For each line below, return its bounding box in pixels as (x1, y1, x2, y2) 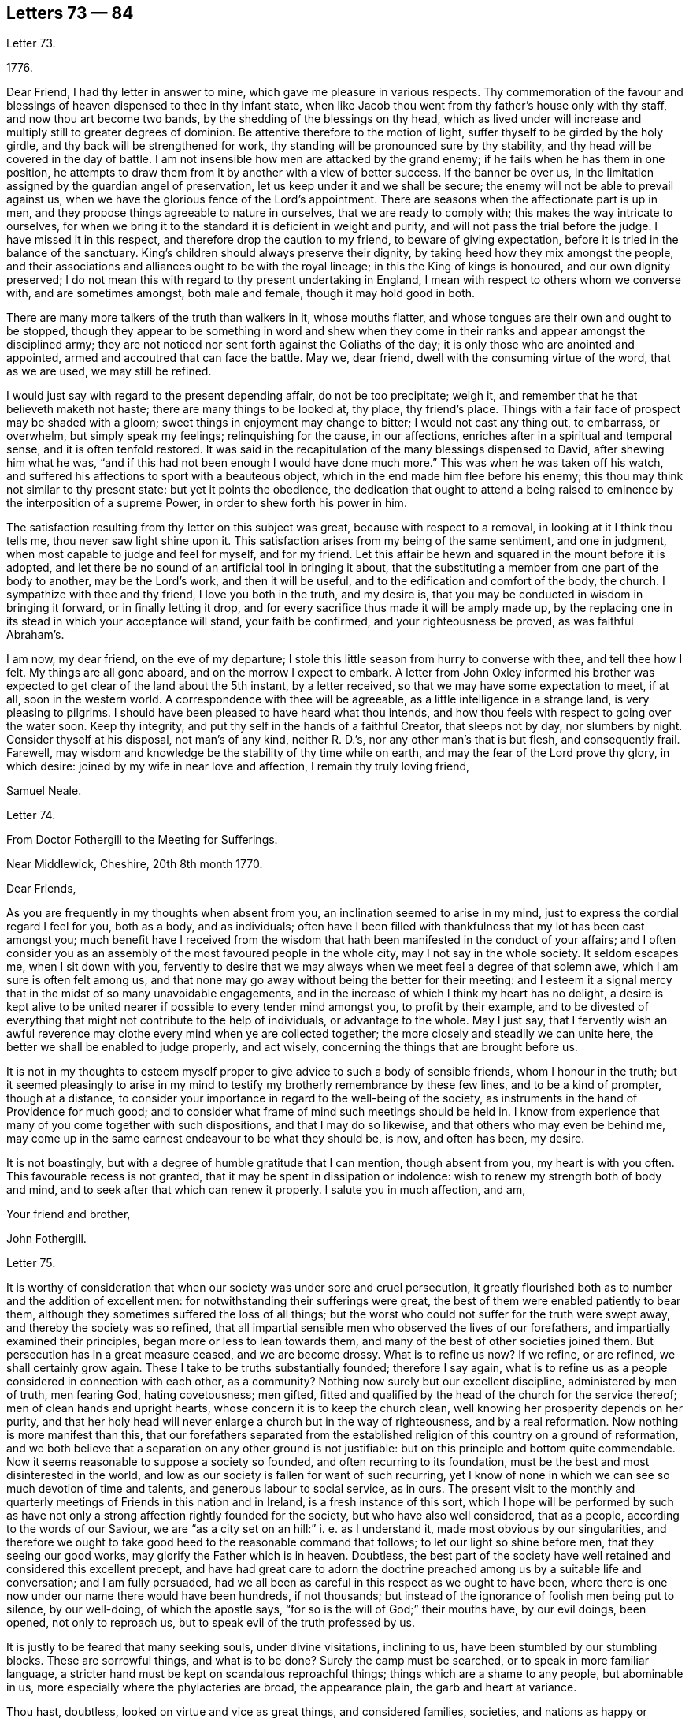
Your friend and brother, (6, 1207, 131, 1221)
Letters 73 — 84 (6, 3, 134, 23)
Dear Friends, (6, 882, 76, 896)
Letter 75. (6, 1256, 56, 1270)
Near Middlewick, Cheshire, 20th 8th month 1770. (6, 857, 263, 871)
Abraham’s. (6, 628, 65, 642)
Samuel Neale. (6, 784, 82, 798)
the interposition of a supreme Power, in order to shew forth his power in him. (6, 496, 407, 510)
